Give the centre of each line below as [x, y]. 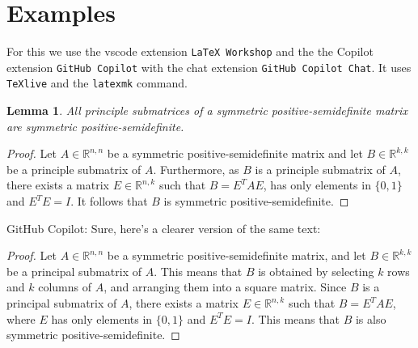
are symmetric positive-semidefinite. [95, 126]
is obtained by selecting [316, 271]
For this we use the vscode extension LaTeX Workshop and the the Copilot [190, 51]
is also [371, 318]
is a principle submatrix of [320, 169]
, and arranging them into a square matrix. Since [225, 287]
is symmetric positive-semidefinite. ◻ [256, 201]
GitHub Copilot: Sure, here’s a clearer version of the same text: [164, 228]
